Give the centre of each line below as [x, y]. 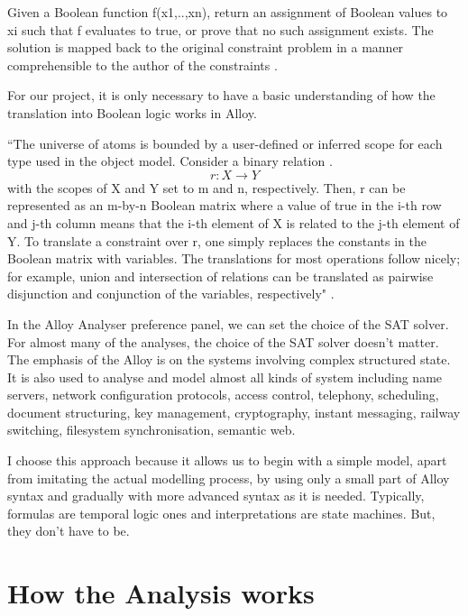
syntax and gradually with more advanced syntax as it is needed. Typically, [216, 496]
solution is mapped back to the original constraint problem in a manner [206, 47]
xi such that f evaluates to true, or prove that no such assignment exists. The [220, 29]
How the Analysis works [161, 593]
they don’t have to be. [69, 531]
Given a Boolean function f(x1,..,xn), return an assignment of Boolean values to [228, 12]
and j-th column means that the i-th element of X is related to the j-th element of [234, 222]
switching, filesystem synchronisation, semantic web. [151, 430]
